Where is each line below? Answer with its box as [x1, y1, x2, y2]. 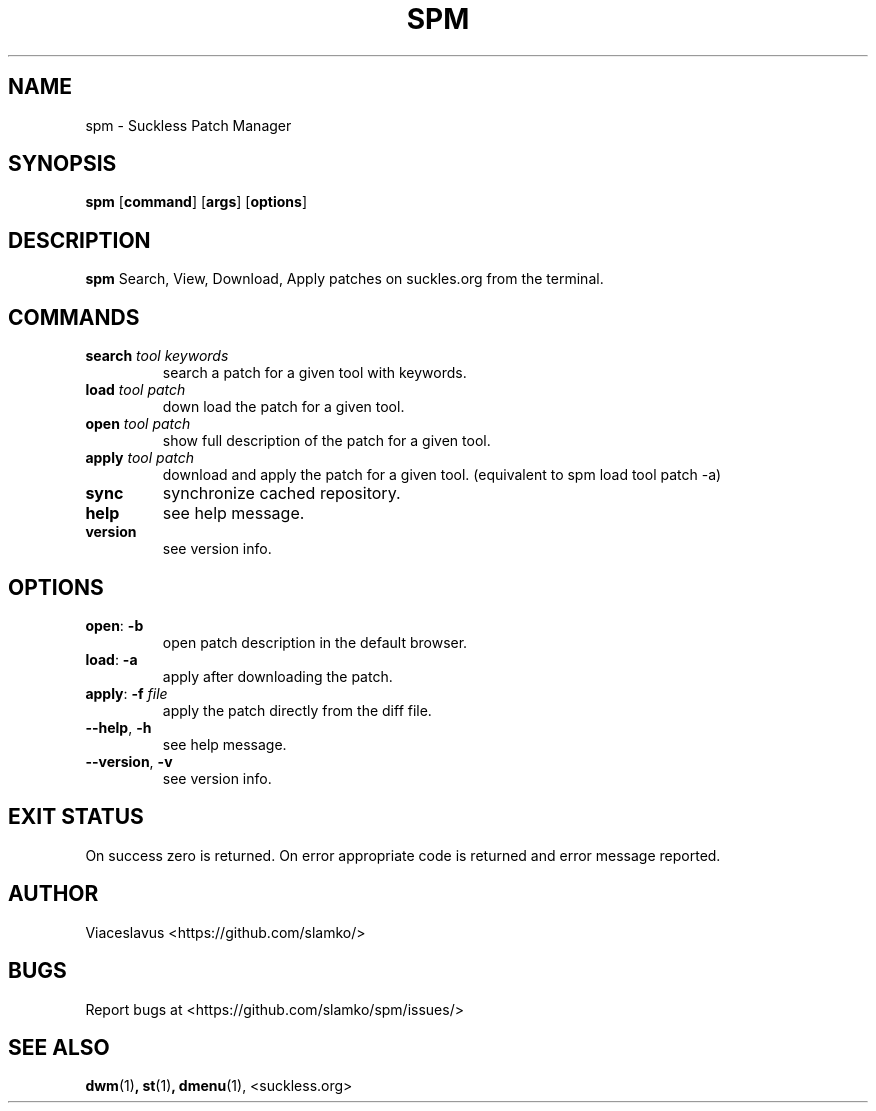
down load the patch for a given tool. [162, 398, 405, 416]
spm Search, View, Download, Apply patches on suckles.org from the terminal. [85, 270, 604, 288]
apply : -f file [85, 684, 168, 702]
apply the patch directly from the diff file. [162, 701, 432, 719]
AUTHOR [8, 881, 99, 907]
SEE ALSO [8, 1034, 110, 1060]
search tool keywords [85, 347, 229, 365]
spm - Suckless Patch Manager [85, 116, 292, 134]
